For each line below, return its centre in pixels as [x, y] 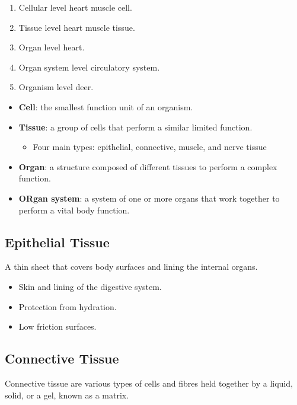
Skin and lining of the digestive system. [90, 286]
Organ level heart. [52, 47]
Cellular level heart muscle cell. [75, 7]
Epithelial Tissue [57, 242]
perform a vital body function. [74, 210]
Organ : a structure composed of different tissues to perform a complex [148, 166]
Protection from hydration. [68, 306]
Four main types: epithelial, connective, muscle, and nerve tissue [150, 147]
